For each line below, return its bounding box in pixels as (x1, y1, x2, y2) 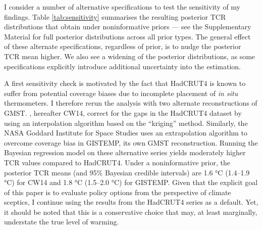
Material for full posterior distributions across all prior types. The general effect (4, 31, 251, 41)
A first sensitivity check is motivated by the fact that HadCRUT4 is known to (4, 78, 246, 88)
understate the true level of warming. (4, 216, 119, 227)
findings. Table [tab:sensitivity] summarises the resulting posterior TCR (4, 11, 226, 22)
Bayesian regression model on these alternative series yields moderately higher (4, 147, 246, 158)
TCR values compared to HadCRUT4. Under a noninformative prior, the (4, 157, 230, 167)
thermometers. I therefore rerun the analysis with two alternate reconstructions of (4, 98, 257, 108)
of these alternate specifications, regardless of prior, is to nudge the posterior (4, 41, 241, 52)
